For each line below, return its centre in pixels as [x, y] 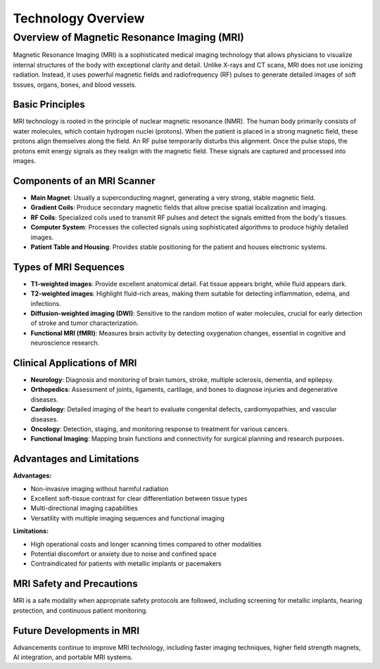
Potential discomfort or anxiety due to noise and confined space [124, 554]
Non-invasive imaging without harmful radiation [100, 488]
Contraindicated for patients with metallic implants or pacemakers [126, 563]
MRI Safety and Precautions [75, 584]
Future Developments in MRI [76, 631]
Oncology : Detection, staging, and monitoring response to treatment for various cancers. [160, 429]
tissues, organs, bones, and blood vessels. [75, 84]
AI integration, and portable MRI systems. [73, 657]
